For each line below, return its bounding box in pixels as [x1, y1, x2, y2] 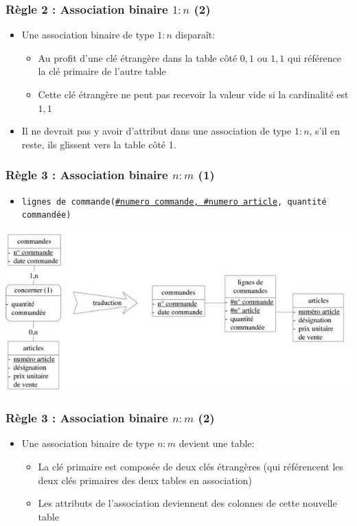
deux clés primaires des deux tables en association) [38, 472, 252, 487]
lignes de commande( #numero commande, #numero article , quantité [21, 196, 327, 207]
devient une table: [178, 436, 255, 450]
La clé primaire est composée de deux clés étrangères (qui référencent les [38, 459, 344, 473]
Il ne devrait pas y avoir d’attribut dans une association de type [21, 124, 292, 138]
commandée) [21, 210, 71, 220]
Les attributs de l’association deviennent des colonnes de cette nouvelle [38, 496, 337, 510]
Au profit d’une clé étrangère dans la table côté [38, 50, 238, 65]
